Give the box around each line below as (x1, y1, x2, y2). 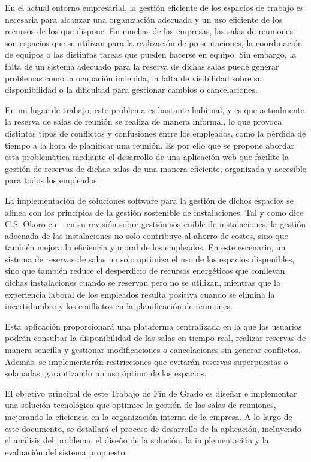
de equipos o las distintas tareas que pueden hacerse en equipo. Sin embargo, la (5, 48, 297, 61)
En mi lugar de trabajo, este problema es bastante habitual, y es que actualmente (5, 103, 304, 116)
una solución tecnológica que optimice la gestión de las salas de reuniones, (5, 398, 276, 411)
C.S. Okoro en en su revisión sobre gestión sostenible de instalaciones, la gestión (5, 218, 306, 230)
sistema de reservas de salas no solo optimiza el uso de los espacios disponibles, (5, 252, 295, 265)
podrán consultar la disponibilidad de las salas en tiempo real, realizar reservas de (5, 331, 306, 344)
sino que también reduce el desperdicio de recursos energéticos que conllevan (5, 264, 285, 277)
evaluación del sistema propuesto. (5, 445, 128, 458)
